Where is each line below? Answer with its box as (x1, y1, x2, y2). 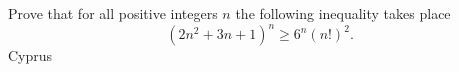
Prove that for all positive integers (8, 3, 218, 23)
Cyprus (8, 45, 53, 66)
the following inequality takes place (235, 3, 451, 23)
